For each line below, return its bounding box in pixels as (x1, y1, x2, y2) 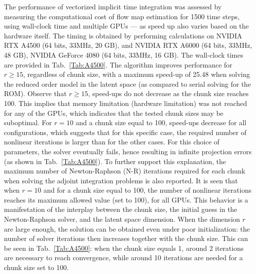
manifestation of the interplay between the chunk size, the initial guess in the (4, 204, 237, 214)
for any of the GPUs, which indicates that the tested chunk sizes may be (4, 107, 223, 118)
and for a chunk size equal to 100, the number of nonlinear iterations (43, 185, 252, 195)
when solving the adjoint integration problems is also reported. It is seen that (4, 175, 238, 185)
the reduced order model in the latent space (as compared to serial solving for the (4, 78, 251, 89)
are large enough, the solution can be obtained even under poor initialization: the (4, 223, 250, 234)
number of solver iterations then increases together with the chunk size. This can (4, 233, 248, 243)
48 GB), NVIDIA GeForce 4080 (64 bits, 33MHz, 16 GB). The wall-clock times (4, 49, 243, 60)
